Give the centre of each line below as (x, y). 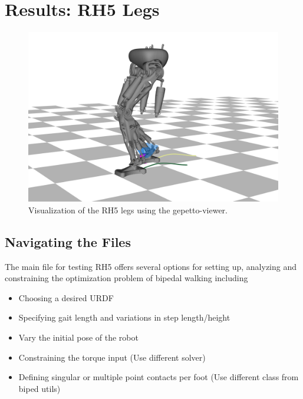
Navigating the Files (68, 241)
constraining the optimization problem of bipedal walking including (126, 278)
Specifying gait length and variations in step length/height (124, 317)
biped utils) (39, 388)
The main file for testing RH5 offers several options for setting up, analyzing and (151, 266)
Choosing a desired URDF (66, 297)
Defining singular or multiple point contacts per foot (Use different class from (159, 377)
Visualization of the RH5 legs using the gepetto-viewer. (128, 210)
